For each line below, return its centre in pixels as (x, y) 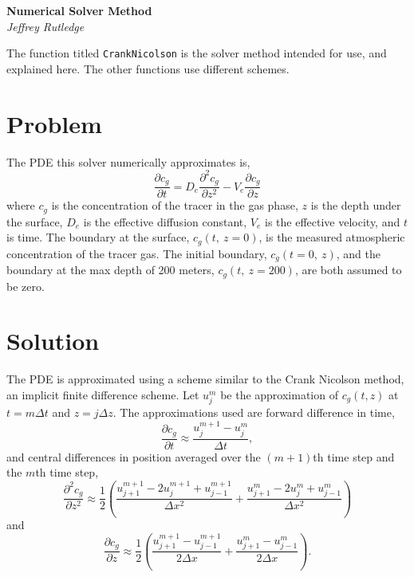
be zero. (26, 286)
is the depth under (356, 205)
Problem (54, 123)
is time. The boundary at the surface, (98, 237)
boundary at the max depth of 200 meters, (110, 270)
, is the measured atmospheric (332, 237)
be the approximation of (279, 394)
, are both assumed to (348, 270)
